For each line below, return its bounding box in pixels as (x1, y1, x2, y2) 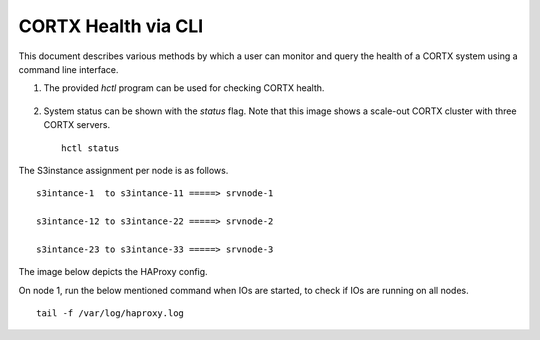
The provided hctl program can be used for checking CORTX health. (43, 82, 325, 94)
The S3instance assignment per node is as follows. (18, 164, 229, 176)
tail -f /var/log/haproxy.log (36, 308, 185, 319)
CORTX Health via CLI (18, 15, 204, 37)
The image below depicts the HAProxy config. (18, 266, 209, 278)
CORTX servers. (43, 119, 110, 131)
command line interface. (18, 63, 119, 75)
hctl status (61, 142, 120, 154)
